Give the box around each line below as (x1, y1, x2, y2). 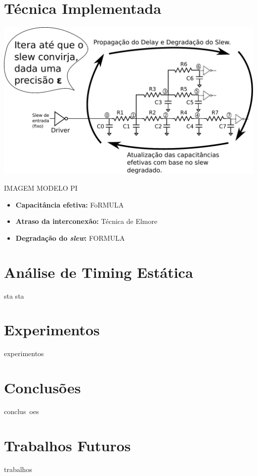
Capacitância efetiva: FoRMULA (15, 199, 124, 210)
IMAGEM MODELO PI (4, 183, 78, 193)
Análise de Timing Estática (4, 262, 193, 282)
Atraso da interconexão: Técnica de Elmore (15, 216, 158, 226)
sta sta (4, 290, 24, 301)
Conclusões (4, 377, 81, 398)
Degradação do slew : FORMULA (15, 232, 125, 243)
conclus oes (4, 406, 39, 416)
